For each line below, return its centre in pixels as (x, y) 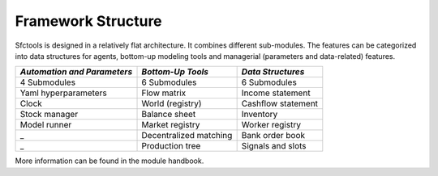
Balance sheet (169, 115)
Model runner (46, 125)
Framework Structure (88, 21)
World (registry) (172, 103)
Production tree (171, 146)
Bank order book (273, 136)
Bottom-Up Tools (175, 72)
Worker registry (271, 125)
